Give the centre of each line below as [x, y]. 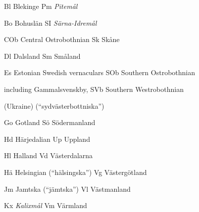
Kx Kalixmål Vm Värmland [46, 205]
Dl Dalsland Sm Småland [42, 56]
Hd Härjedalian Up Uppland [47, 139]
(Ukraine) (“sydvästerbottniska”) [54, 106]
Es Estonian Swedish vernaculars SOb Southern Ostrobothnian [100, 72]
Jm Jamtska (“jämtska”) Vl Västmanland [67, 189]
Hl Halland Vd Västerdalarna [49, 155]
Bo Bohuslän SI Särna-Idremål [50, 22]
